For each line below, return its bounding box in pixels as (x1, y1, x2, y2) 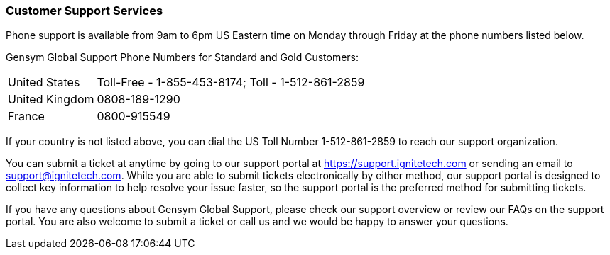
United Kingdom (8, 92, 94, 107)
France (8, 109, 45, 124)
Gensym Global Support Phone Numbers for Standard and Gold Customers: (6, 51, 359, 64)
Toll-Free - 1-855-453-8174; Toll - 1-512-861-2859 (97, 75, 365, 90)
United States (8, 75, 80, 90)
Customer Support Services (6, 4, 163, 18)
